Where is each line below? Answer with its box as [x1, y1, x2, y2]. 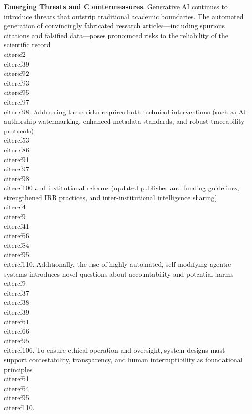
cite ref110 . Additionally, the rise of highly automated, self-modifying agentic [4, 259, 231, 269]
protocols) [4, 125, 34, 135]
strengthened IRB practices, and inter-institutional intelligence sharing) [4, 192, 217, 202]
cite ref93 [4, 77, 29, 88]
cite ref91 [4, 154, 29, 164]
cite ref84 [4, 240, 29, 250]
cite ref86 [4, 144, 29, 154]
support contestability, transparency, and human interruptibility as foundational [4, 354, 243, 364]
